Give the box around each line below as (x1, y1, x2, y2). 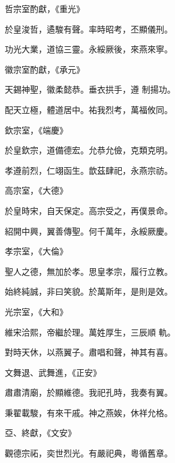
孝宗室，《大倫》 (5, 245, 68, 257)
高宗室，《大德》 (5, 184, 68, 197)
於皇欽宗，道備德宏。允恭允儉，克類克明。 (5, 144, 173, 156)
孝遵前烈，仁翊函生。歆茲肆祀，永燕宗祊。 (5, 164, 173, 176)
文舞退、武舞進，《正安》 (5, 366, 101, 378)
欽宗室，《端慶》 (5, 123, 68, 136)
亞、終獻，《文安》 (5, 426, 76, 439)
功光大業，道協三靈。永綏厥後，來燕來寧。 (5, 43, 173, 55)
